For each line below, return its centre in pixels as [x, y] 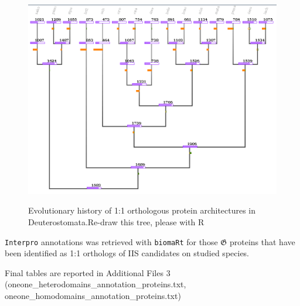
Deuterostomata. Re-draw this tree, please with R [116, 222]
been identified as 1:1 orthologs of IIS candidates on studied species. [127, 253]
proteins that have [262, 241]
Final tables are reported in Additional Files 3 [88, 272]
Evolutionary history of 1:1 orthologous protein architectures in [142, 210]
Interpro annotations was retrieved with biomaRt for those [111, 241]
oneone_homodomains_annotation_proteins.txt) [93, 296]
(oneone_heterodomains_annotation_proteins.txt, [96, 284]
